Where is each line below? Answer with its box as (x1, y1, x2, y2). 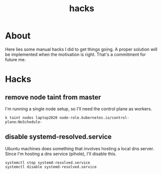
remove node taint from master (5, 93, 101, 101)
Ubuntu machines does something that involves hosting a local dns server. (5, 145, 154, 151)
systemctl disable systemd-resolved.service (5, 164, 97, 169)
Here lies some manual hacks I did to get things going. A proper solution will (5, 46, 158, 52)
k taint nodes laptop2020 (5, 115, 57, 120)
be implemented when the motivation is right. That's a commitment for (5, 52, 146, 57)
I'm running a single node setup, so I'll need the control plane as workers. (5, 105, 152, 112)
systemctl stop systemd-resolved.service (5, 160, 90, 165)
